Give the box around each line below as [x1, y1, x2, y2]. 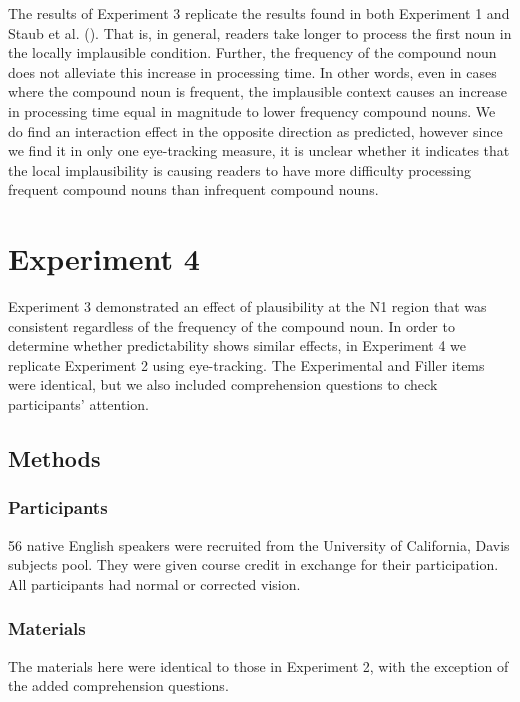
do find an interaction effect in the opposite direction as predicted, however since [8, 120, 503, 141]
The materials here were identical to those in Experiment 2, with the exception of [8, 655, 509, 676]
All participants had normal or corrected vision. [8, 573, 301, 594]
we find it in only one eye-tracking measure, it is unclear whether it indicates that [8, 140, 510, 161]
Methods [8, 443, 101, 474]
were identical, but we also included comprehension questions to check [8, 374, 438, 395]
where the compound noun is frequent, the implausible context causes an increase [8, 81, 508, 102]
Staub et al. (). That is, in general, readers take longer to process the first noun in [8, 22, 512, 43]
